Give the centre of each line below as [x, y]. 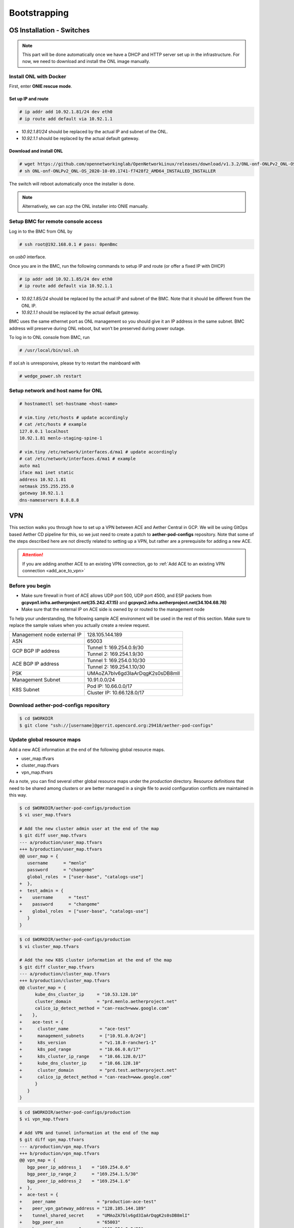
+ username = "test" [54, 897]
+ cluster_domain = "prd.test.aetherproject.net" [98, 1070]
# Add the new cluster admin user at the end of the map [89, 829]
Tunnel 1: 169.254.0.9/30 [115, 647]
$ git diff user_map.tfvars [53, 836]
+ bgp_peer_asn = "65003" [70, 1222]
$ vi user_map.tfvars [45, 815]
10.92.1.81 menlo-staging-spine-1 [61, 438]
